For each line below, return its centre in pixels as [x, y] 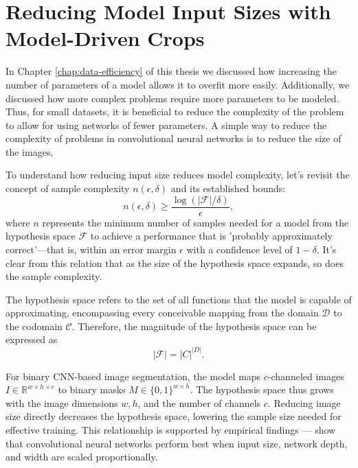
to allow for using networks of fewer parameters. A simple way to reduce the [166, 125]
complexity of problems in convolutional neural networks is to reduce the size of [174, 138]
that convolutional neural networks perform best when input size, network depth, [177, 443]
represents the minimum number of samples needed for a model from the [195, 222]
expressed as [32, 339]
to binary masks [92, 389]
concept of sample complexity [68, 188]
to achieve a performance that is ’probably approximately [211, 236]
